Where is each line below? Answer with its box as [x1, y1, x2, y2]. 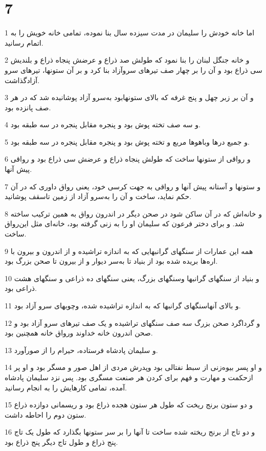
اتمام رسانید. [5, 37, 43, 48]
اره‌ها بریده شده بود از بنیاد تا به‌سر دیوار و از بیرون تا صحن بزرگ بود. [5, 256, 218, 266]
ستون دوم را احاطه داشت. [5, 409, 86, 420]
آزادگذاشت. [5, 74, 40, 85]
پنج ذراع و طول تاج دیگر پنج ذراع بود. [5, 436, 118, 447]
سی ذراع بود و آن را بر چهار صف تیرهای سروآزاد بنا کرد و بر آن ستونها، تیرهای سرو [5, 64, 262, 75]
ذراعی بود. [5, 283, 37, 293]
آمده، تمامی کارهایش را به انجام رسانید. [5, 382, 127, 393]
